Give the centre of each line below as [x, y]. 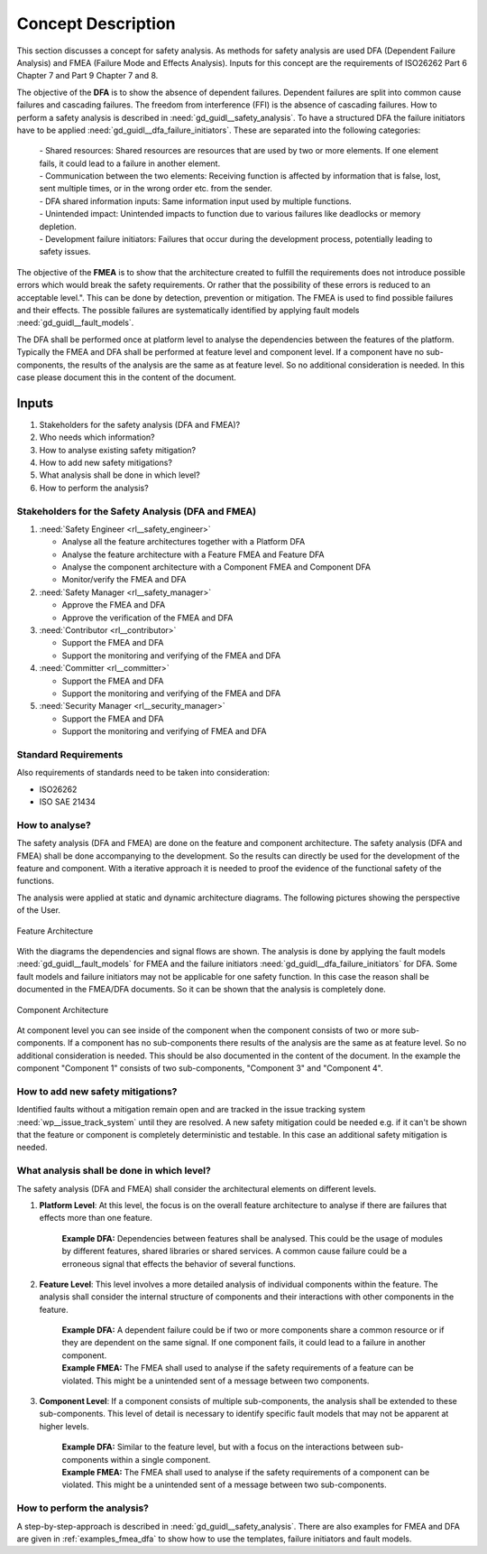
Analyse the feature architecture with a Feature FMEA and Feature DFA [193, 554]
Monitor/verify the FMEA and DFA [124, 580]
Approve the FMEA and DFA [114, 605]
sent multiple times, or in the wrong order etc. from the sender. [156, 189]
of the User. [38, 910]
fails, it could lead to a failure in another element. [130, 163]
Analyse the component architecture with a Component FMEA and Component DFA [216, 567]
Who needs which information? [97, 437]
